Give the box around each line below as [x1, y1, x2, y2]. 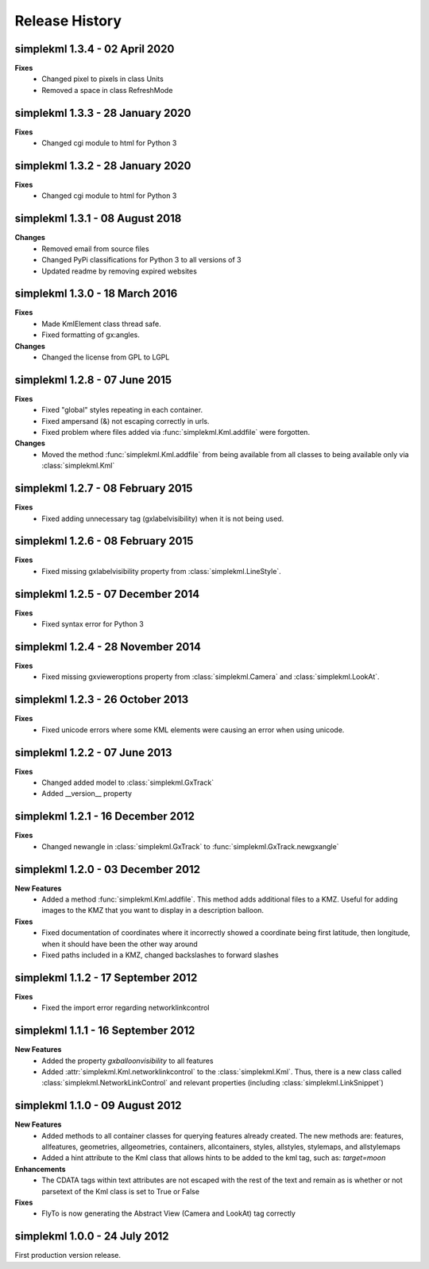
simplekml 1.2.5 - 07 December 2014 [14, 587, 200, 600]
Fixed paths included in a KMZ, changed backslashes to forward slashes [41, 950, 279, 960]
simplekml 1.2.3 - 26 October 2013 [14, 693, 189, 707]
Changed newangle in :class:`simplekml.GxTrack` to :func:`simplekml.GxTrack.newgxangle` [41, 841, 339, 851]
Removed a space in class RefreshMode [41, 85, 173, 95]
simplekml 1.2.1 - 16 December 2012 [14, 809, 195, 823]
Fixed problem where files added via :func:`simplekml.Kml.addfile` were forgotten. [41, 428, 310, 437]
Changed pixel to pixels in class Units [41, 74, 164, 83]
